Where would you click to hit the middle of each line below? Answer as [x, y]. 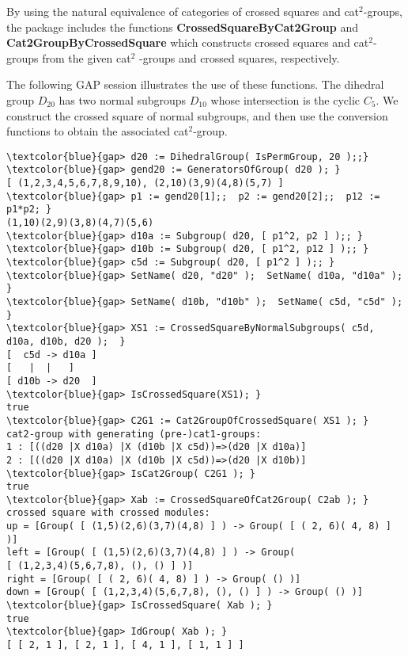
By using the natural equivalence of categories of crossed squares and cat [183, 11]
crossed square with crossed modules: [108, 513]
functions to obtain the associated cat [98, 131]
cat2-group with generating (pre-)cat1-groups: [134, 434]
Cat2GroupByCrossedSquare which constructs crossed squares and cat [188, 42]
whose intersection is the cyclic [285, 99]
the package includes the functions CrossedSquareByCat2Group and [182, 27]
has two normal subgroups [123, 99]
